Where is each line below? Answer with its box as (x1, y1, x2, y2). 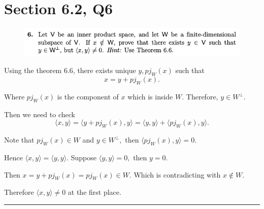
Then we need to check (4, 109, 75, 119)
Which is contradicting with (134, 169, 221, 180)
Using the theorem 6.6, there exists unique (4, 65, 136, 76)
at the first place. (68, 187, 121, 197)
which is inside (127, 91, 173, 102)
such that (175, 65, 205, 76)
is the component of (57, 91, 119, 102)
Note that (4, 134, 35, 145)
